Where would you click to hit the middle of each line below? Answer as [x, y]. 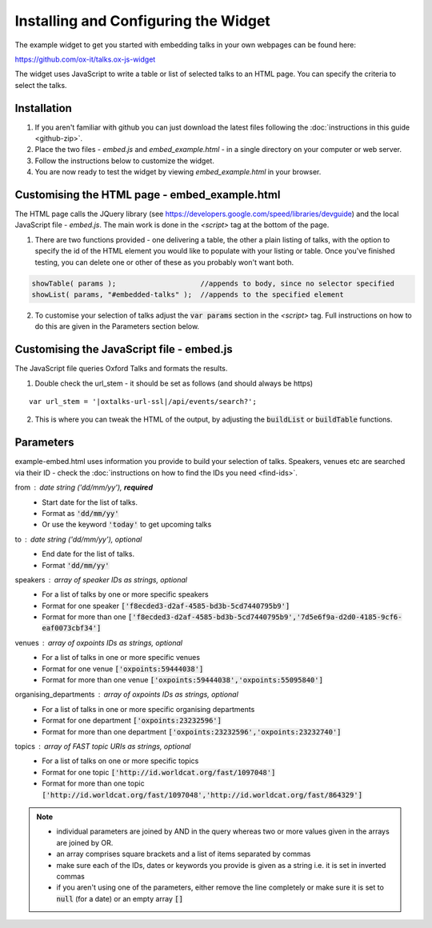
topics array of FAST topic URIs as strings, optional [103, 746]
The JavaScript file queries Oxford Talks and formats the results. [121, 369]
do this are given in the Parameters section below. [117, 326]
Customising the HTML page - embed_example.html [148, 195]
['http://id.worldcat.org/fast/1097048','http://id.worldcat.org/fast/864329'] [202, 795]
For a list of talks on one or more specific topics [120, 761]
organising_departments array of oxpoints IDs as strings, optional [127, 694]
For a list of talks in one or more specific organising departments [148, 709]
